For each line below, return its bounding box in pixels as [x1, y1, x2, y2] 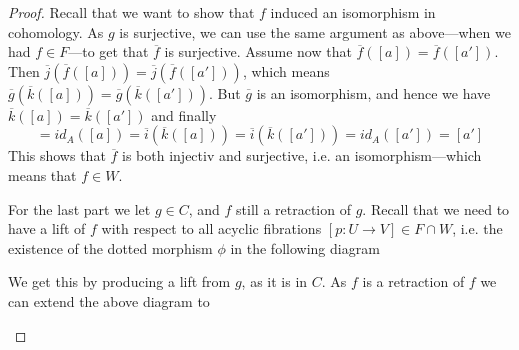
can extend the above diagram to [8, 290, 210, 311]
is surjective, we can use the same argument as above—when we [119, 21, 511, 42]
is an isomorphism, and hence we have [256, 82, 491, 103]
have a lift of [8, 218, 86, 239]
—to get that [68, 41, 149, 62]
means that [8, 164, 77, 185]
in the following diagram [230, 237, 380, 258]
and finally [151, 104, 217, 125]
